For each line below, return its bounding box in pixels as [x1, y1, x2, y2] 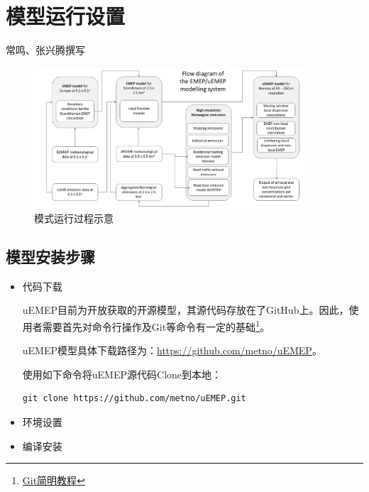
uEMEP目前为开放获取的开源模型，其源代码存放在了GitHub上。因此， [22, 302, 349, 317]
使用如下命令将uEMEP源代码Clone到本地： [22, 366, 222, 381]
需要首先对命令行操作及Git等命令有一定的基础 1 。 [42, 317, 270, 334]
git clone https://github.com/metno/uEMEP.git [22, 393, 246, 404]
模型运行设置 [6, 1, 126, 31]
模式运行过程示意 [34, 210, 114, 225]
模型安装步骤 [6, 245, 95, 267]
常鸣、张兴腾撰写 [6, 43, 85, 58]
